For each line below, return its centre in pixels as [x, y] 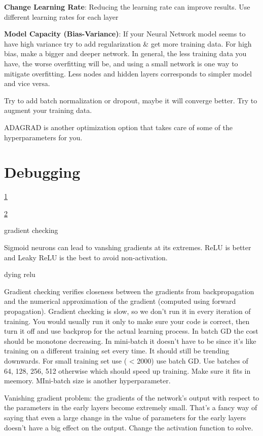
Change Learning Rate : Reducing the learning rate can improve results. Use [127, 7]
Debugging [42, 172]
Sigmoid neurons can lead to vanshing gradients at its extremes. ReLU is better [128, 247]
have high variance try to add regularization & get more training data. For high [128, 43]
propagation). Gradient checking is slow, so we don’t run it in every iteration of [127, 311]
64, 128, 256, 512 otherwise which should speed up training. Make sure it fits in [127, 370]
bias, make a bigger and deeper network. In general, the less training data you [125, 53]
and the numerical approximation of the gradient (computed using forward [120, 301]
